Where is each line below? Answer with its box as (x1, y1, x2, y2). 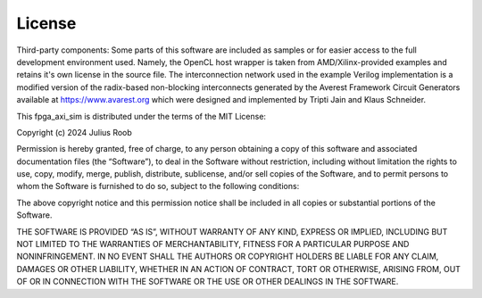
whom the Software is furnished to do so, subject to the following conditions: (16, 181, 300, 192)
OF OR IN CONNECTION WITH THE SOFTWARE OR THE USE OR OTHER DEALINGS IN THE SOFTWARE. (16, 277, 399, 287)
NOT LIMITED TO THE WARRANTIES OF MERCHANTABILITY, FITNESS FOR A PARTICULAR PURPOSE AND (16, 239, 410, 250)
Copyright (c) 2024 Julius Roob (16, 127, 133, 137)
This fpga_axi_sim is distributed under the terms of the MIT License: (16, 111, 267, 121)
